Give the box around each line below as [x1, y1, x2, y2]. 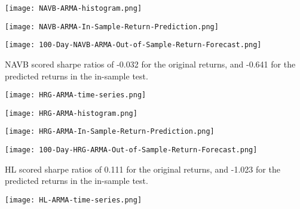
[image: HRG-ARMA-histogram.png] [5, 109, 137, 118]
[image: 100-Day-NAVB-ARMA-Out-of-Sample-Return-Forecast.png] [5, 41, 262, 50]
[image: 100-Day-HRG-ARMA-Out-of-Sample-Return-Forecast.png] [5, 146, 258, 155]
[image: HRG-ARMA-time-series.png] [5, 91, 146, 100]
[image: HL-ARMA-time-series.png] [5, 195, 142, 204]
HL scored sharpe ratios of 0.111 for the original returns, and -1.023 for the [5, 162, 280, 175]
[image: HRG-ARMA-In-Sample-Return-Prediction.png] [5, 127, 215, 136]
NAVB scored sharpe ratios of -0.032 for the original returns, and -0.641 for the [5, 57, 296, 70]
